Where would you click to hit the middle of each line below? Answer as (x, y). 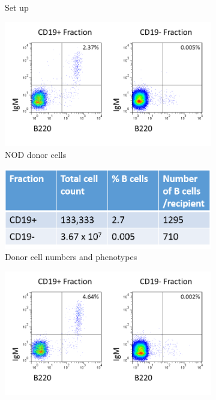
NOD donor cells (36, 154)
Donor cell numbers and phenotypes (71, 257)
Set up (17, 7)
